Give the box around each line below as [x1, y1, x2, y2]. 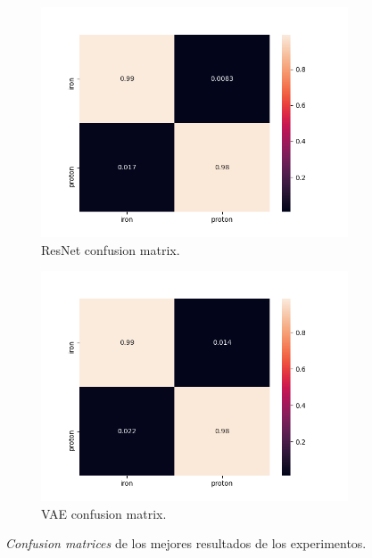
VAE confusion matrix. [41, 504, 167, 522]
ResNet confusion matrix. [41, 240, 180, 258]
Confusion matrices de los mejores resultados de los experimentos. [5, 534, 367, 553]
